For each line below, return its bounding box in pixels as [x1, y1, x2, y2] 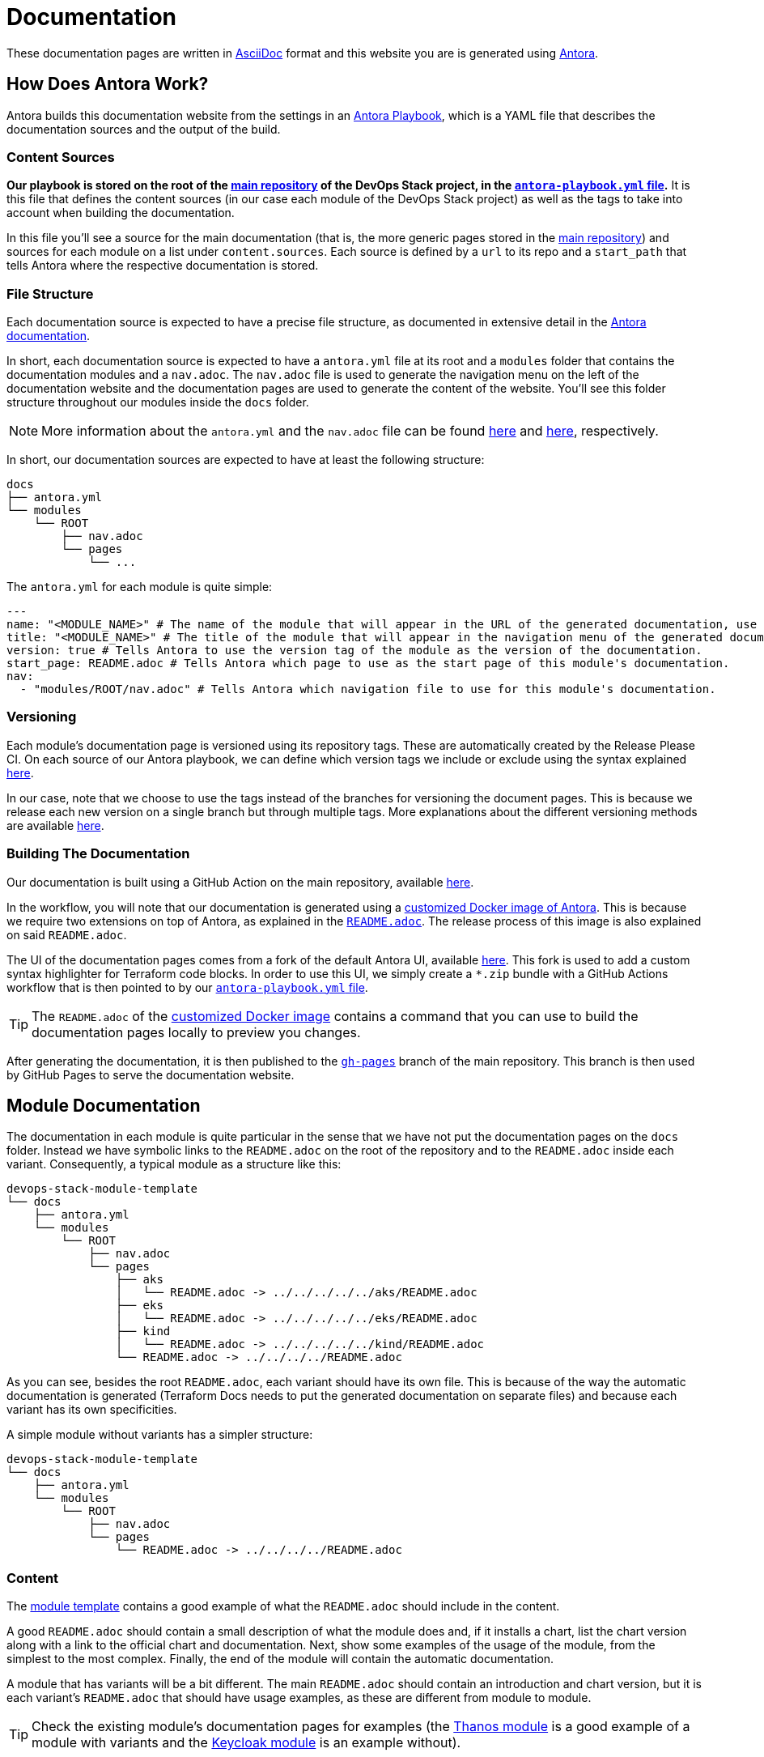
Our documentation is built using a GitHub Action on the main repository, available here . [6, 874, 474, 889]
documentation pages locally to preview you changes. [32, 1023, 361, 1040]
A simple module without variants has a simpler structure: [6, 1427, 313, 1442]
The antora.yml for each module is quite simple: [6, 580, 273, 594]
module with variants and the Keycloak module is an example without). [32, 1734, 461, 1751]
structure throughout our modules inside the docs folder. [6, 395, 309, 410]
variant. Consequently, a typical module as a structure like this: [6, 1157, 342, 1172]
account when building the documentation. [6, 206, 235, 220]
